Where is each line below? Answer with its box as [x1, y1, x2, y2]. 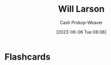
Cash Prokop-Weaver [59, 20, 103, 25]
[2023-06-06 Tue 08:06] [56, 29, 107, 35]
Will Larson [57, 3, 105, 15]
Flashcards [4, 51, 51, 62]
